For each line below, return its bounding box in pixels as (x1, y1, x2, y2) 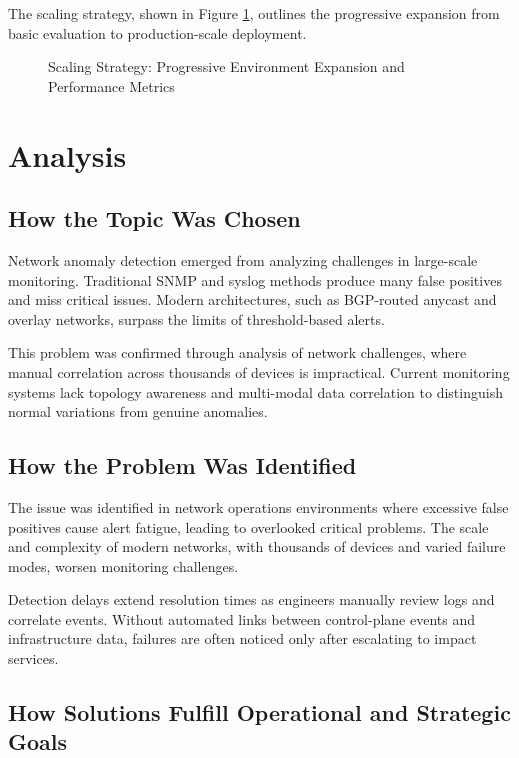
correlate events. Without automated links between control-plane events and (8, 608, 475, 629)
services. (8, 648, 59, 669)
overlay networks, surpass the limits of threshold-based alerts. (8, 308, 385, 329)
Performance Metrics (48, 75, 175, 96)
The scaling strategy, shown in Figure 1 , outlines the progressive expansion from (8, 3, 500, 23)
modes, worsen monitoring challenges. (8, 555, 239, 576)
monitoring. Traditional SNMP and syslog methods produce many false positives (8, 269, 502, 290)
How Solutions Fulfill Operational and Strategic (8, 697, 511, 728)
